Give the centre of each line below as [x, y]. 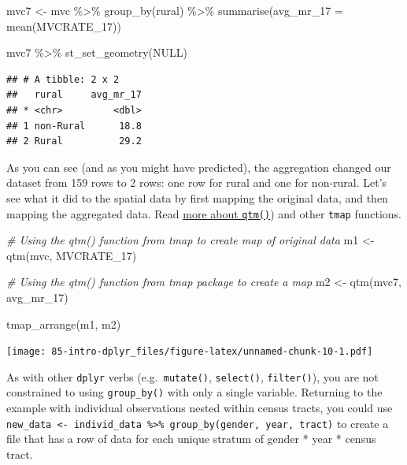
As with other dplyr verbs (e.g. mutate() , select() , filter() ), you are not [192, 376]
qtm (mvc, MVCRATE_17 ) [72, 255]
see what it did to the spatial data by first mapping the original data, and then [197, 197]
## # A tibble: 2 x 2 [63, 79]
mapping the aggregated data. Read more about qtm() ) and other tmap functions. [204, 213]
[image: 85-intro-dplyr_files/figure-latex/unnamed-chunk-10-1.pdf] [190, 352]
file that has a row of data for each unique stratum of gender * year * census [191, 439]
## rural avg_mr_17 [74, 95]
